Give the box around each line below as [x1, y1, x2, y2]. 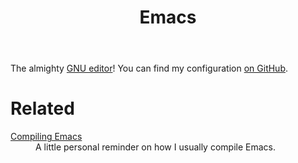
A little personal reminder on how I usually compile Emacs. [35, 141, 276, 153]
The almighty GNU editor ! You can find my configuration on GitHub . [10, 62, 289, 75]
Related [10, 97, 75, 120]
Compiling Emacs [10, 131, 83, 143]
